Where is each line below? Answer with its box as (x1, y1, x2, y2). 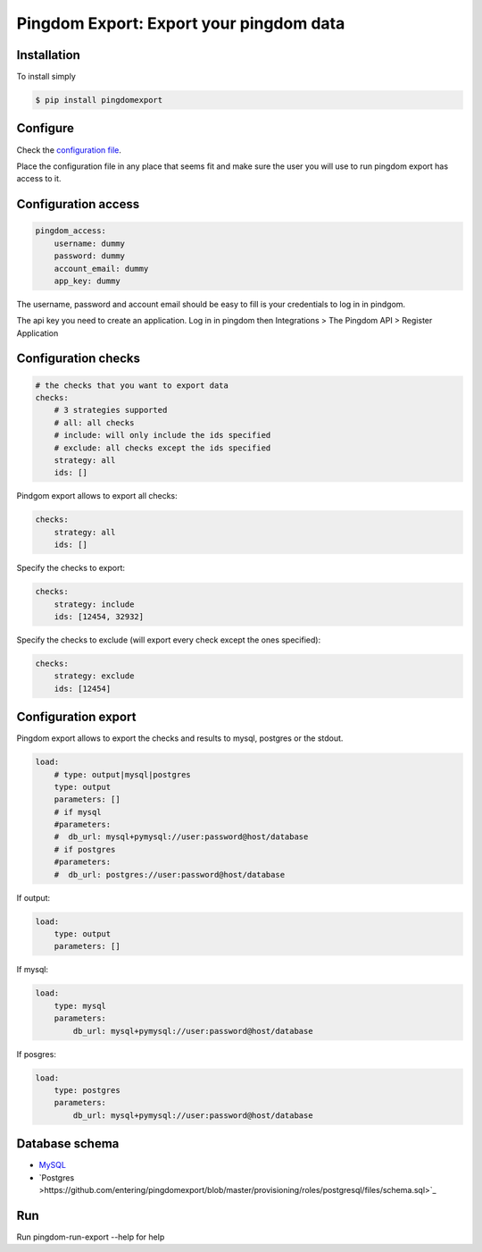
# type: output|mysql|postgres (54, 769, 191, 779)
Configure (16, 121, 75, 136)
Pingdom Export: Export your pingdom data (16, 13, 345, 33)
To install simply (16, 71, 76, 82)
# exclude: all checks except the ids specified (54, 442, 271, 453)
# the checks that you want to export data (35, 380, 229, 391)
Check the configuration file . (16, 144, 122, 155)
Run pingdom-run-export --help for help (16, 1231, 165, 1242)
